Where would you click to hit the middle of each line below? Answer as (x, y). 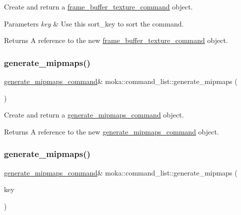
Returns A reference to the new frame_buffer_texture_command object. (116, 40)
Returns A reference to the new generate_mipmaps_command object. (111, 131)
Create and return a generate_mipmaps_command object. (94, 115)
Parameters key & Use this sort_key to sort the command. (94, 23)
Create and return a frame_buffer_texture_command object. (98, 6)
